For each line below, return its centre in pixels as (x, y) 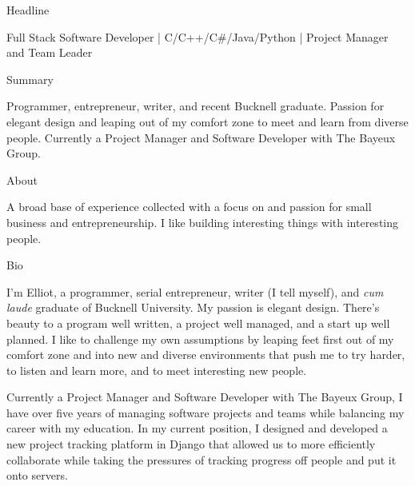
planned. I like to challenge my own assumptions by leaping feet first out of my (200, 339)
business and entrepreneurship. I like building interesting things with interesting (203, 222)
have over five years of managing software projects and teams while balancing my (206, 412)
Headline (28, 10)
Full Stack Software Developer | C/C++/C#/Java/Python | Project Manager (198, 36)
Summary (30, 79)
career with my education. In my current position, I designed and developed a (197, 428)
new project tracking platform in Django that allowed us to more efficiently (191, 444)
